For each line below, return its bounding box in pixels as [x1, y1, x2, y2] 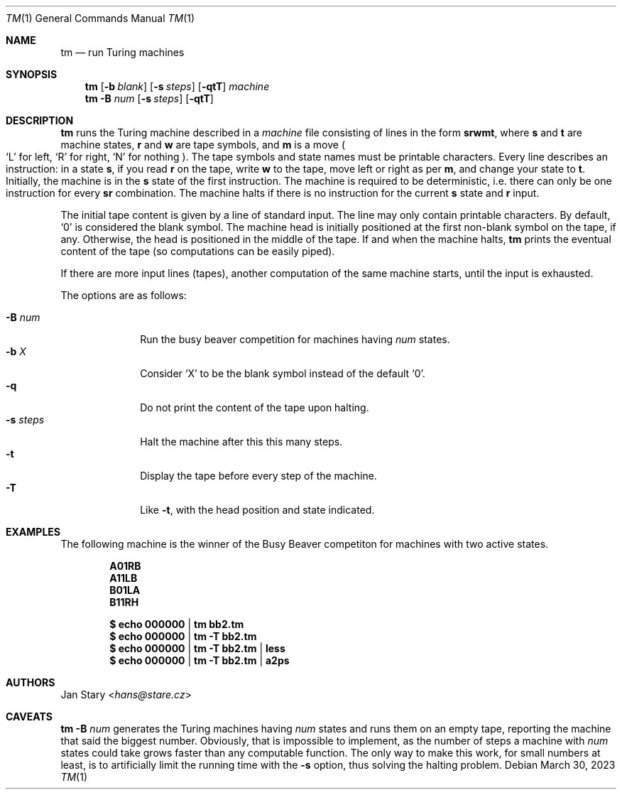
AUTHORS [6, 676, 55, 688]
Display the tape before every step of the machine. [140, 470, 377, 482]
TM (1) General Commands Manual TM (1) [6, 12, 195, 24]
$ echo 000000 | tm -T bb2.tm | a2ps [109, 654, 290, 666]
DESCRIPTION [6, 114, 74, 126]
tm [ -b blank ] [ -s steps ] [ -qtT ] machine [84, 80, 270, 92]
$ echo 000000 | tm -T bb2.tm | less [109, 642, 285, 654]
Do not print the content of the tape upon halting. [140, 401, 369, 413]
